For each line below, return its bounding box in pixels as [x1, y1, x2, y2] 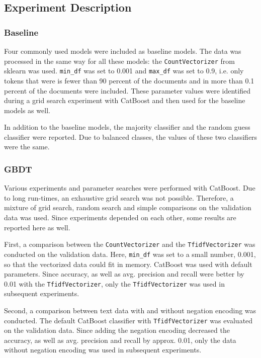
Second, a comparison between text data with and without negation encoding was [4, 305, 256, 315]
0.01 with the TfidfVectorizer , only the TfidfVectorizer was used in [4, 278, 225, 289]
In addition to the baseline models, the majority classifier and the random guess [4, 122, 250, 132]
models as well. [4, 105, 50, 115]
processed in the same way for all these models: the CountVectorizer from [4, 55, 235, 66]
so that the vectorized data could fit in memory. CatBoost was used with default [4, 258, 252, 269]
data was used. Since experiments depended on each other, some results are [4, 212, 236, 223]
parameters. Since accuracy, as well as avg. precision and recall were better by [4, 268, 244, 279]
